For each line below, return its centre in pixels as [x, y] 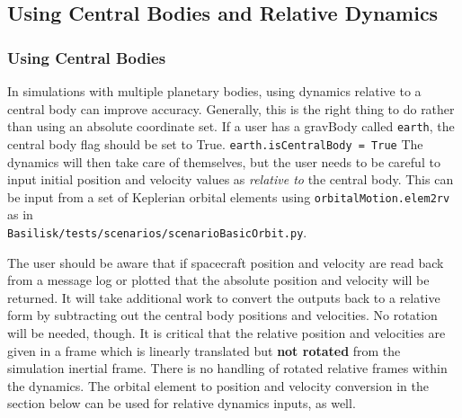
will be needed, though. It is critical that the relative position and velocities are [227, 332]
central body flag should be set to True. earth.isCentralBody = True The [215, 143]
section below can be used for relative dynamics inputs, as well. [182, 403]
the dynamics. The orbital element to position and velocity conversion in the [218, 385]
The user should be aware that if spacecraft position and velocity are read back [226, 262]
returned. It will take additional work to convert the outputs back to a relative [224, 297]
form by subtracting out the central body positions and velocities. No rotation [222, 315]
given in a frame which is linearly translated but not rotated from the [204, 350]
